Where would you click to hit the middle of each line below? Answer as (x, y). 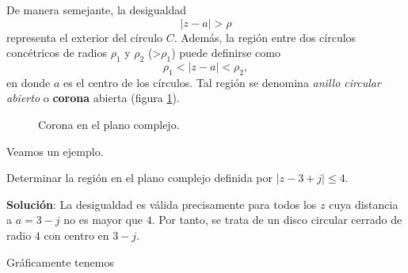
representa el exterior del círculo (85, 37)
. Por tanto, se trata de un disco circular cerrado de (277, 220)
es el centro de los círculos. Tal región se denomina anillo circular (222, 82)
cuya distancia (364, 204)
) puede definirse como (226, 53)
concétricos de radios (57, 53)
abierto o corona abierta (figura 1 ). (93, 98)
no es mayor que (103, 220)
